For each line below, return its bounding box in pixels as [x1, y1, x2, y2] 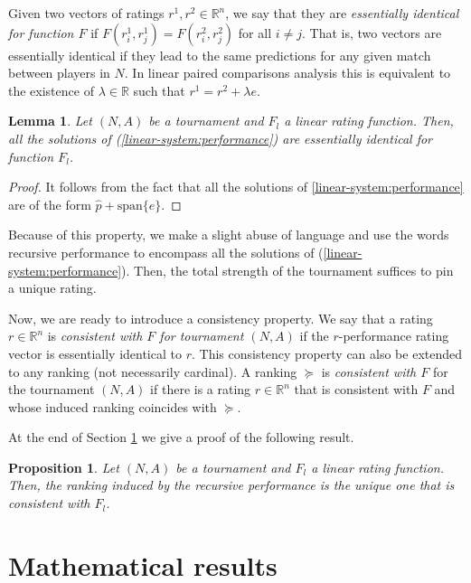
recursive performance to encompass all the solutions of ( [8, 242, 324, 261]
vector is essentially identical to [8, 343, 182, 362]
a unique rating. [8, 278, 97, 297]
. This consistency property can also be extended [191, 343, 463, 362]
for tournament [159, 326, 244, 345]
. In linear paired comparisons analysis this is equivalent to [124, 63, 451, 82]
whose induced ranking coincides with [8, 397, 217, 416]
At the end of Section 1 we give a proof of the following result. [8, 428, 354, 447]
